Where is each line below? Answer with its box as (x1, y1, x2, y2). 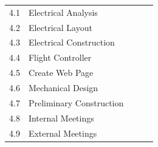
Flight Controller (28, 51, 92, 64)
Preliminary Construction (28, 96, 124, 109)
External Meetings (28, 126, 97, 139)
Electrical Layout (28, 21, 92, 33)
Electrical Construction (28, 36, 115, 49)
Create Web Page (28, 66, 94, 79)
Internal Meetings (28, 111, 94, 124)
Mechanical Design (28, 81, 98, 94)
